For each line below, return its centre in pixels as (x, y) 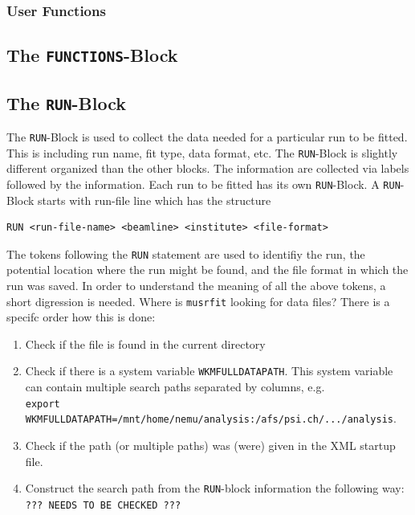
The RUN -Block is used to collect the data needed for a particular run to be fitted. (207, 136)
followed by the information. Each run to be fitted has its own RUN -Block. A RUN (203, 184)
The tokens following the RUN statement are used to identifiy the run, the (186, 253)
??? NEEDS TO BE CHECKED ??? (103, 505)
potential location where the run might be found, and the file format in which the (207, 270)
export (43, 404)
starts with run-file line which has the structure (155, 200)
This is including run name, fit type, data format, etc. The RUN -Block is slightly (202, 152)
